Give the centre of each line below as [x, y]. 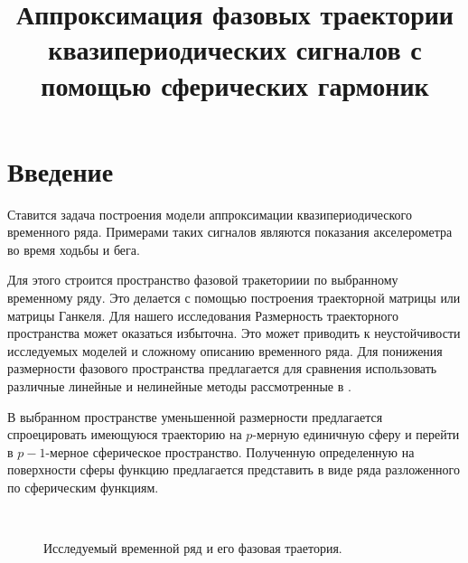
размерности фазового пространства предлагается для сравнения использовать [222, 368]
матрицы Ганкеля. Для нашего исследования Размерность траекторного [203, 315]
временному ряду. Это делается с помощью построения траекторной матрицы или [234, 298]
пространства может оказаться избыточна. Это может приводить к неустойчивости [234, 333]
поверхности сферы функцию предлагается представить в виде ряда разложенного [234, 469]
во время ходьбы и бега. [74, 249]
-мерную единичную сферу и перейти [356, 434]
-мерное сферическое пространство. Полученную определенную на [230, 451]
